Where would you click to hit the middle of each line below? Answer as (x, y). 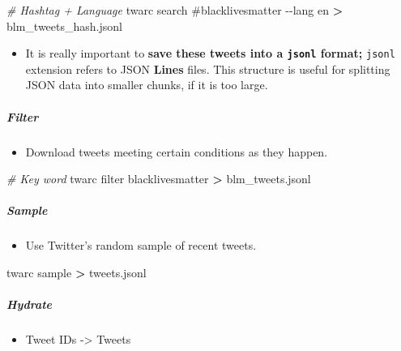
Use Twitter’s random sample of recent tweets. (141, 245)
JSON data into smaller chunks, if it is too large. (147, 85)
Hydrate (29, 304)
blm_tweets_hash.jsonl (64, 26)
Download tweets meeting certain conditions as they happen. (177, 151)
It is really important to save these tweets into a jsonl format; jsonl (210, 53)
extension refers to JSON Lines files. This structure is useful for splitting (208, 68)
